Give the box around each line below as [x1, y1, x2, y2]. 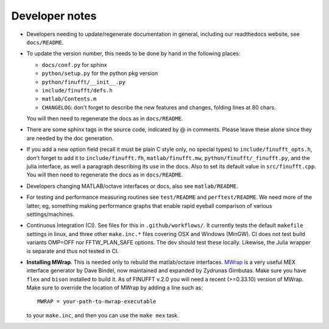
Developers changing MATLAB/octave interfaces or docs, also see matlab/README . [26, 182, 238, 190]
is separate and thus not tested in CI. [26, 247, 119, 255]
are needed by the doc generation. [26, 134, 114, 142]
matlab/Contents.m [41, 95, 97, 103]
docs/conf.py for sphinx [41, 61, 108, 68]
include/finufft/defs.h [41, 87, 113, 94]
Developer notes [11, 9, 97, 23]
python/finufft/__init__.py [41, 78, 126, 85]
